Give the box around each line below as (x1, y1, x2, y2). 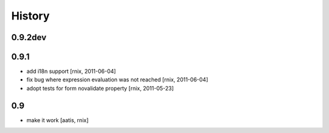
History (11, 9, 50, 22)
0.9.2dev (11, 32, 47, 43)
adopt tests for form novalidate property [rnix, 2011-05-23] (26, 84, 174, 92)
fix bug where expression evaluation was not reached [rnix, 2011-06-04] (26, 76, 208, 83)
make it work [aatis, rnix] (26, 116, 89, 124)
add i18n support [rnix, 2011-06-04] (26, 67, 116, 75)
